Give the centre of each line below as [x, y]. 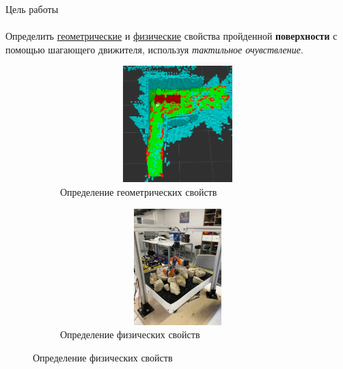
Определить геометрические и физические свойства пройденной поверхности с [171, 36]
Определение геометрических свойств [139, 192]
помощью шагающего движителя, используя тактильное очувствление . [154, 49]
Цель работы [32, 9]
